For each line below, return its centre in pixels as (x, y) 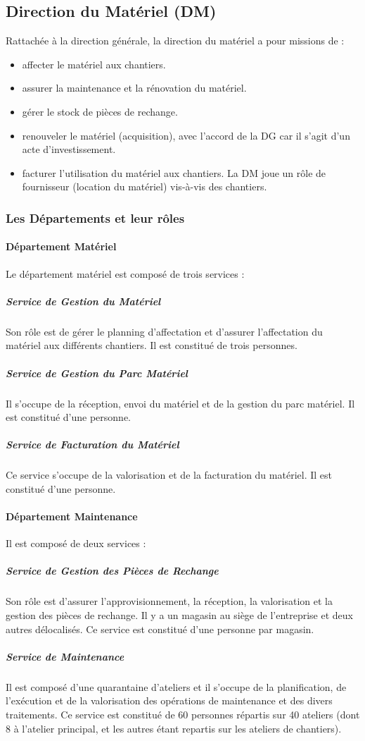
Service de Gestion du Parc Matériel (97, 373)
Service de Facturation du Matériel (92, 445)
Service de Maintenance (65, 656)
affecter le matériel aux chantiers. (94, 64)
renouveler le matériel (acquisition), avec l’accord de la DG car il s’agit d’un (186, 135)
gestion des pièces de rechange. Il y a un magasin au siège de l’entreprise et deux (180, 614)
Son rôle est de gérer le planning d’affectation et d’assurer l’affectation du (164, 331)
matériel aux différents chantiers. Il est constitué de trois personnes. (152, 345)
